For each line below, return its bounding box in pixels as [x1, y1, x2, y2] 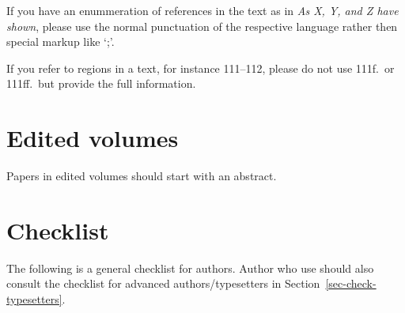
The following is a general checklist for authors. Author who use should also [6, 259, 374, 276]
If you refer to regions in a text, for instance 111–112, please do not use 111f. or [6, 59, 395, 76]
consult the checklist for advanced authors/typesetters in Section [6, 275, 320, 292]
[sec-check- [325, 275, 377, 292]
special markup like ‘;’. [6, 33, 115, 50]
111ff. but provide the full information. [6, 75, 196, 92]
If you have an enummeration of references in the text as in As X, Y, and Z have [6, 2, 399, 18]
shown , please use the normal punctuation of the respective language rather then [6, 17, 398, 34]
